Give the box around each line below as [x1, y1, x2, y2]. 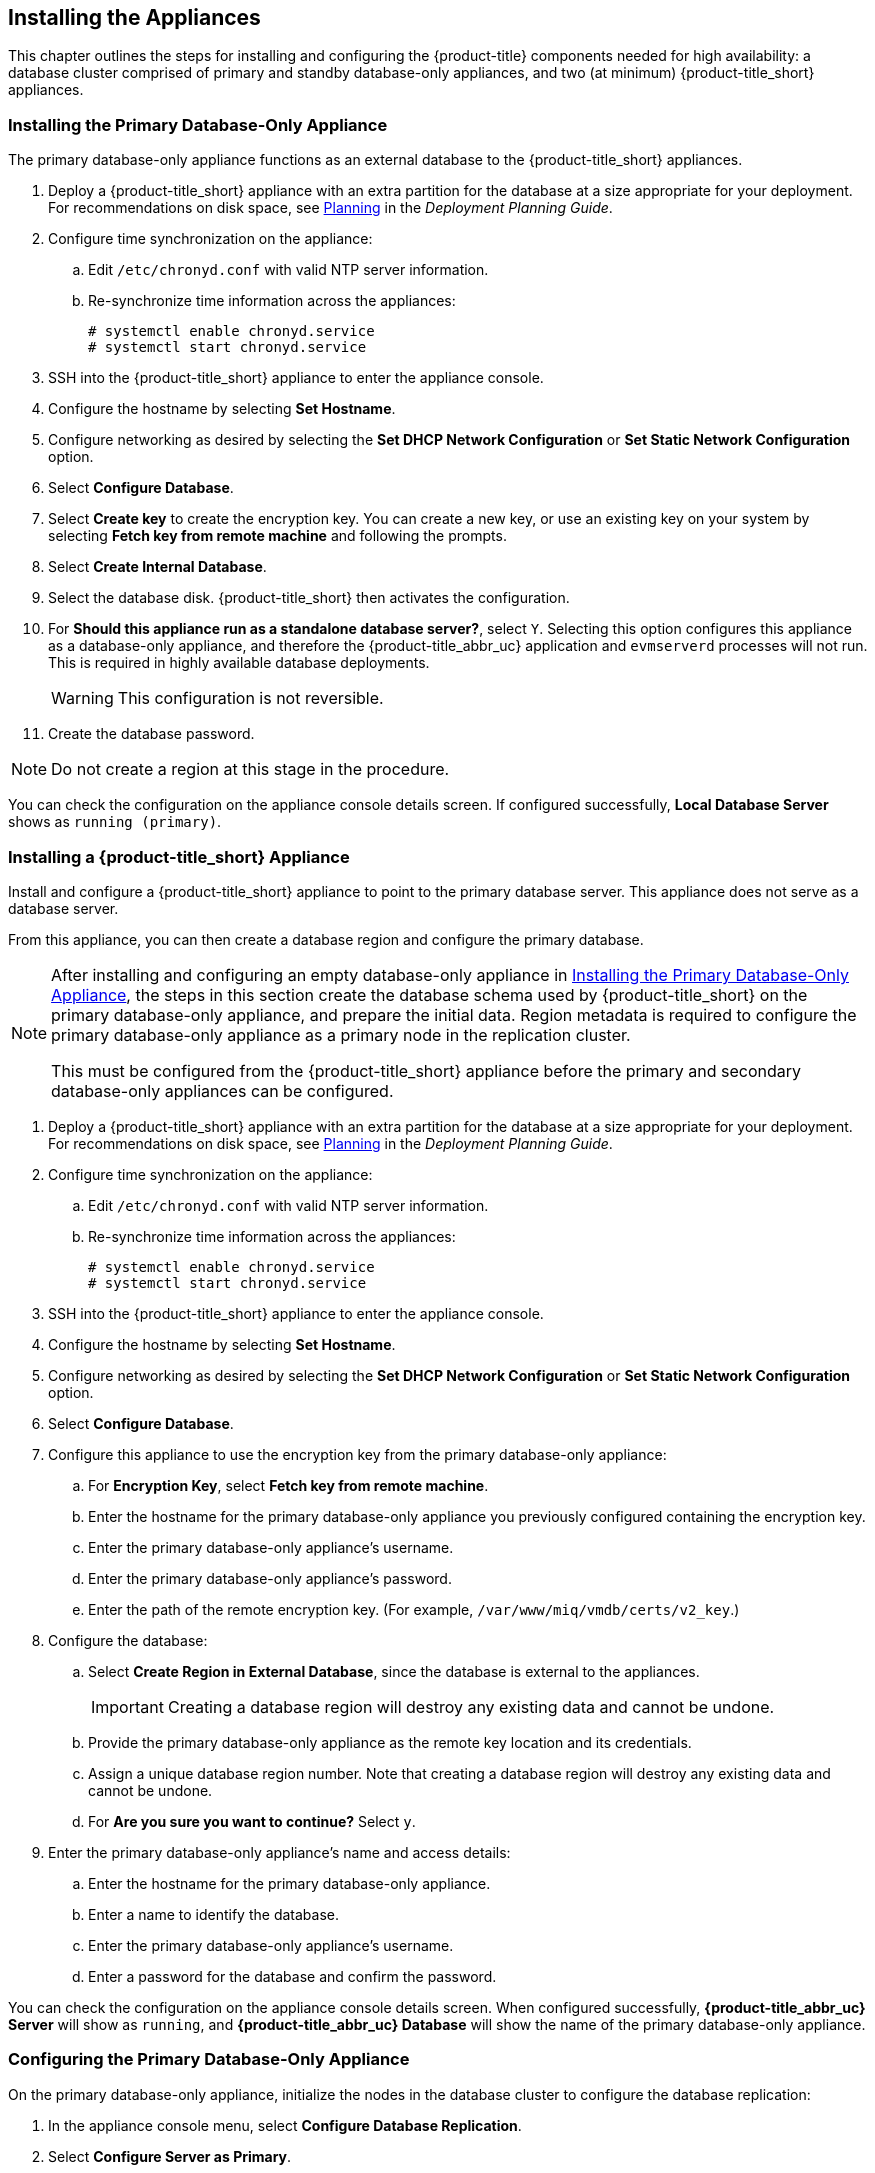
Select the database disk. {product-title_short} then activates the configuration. [48, 589, 570, 607]
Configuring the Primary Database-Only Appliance [8, 2049, 410, 2070]
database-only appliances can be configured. [51, 1080, 394, 1101]
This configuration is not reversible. [117, 688, 384, 709]
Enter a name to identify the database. [88, 1905, 339, 1923]
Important [91, 1696, 164, 1717]
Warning [51, 688, 114, 709]
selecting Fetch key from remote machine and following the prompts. [48, 527, 507, 545]
